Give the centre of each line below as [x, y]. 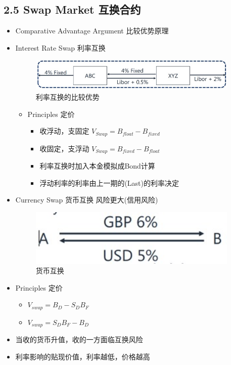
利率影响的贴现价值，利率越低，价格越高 [83, 356]
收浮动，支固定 [64, 131]
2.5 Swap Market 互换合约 [72, 9]
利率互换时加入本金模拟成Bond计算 [97, 166]
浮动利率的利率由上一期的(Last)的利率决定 [109, 182]
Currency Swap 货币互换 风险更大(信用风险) [87, 200]
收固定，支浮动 [64, 148]
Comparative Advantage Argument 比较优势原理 [92, 31]
